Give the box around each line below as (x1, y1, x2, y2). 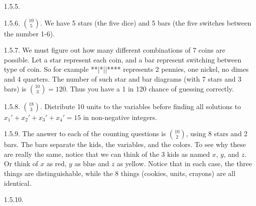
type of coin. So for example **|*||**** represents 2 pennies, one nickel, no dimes (4, 64, 249, 74)
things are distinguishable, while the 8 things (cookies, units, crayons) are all (4, 168, 236, 178)
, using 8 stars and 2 (186, 128, 248, 139)
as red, (46, 158, 67, 169)
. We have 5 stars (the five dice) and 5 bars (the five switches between (40, 17, 252, 28)
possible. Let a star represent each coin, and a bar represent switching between (4, 54, 242, 64)
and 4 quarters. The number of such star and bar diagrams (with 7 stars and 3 (4, 73, 242, 84)
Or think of (4, 158, 38, 169)
